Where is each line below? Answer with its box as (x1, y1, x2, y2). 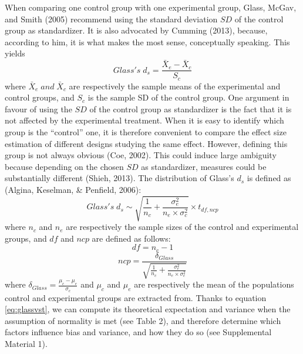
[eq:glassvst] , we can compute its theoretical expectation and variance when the (5, 303, 291, 315)
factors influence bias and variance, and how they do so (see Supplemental (5, 326, 272, 338)
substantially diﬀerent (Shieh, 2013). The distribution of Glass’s (5, 172, 234, 184)
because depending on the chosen (5, 160, 124, 172)
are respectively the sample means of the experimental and (69, 79, 281, 92)
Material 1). (5, 337, 48, 349)
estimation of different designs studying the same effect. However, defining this (5, 137, 288, 149)
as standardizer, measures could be (141, 160, 267, 172)
